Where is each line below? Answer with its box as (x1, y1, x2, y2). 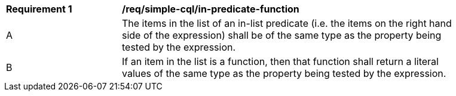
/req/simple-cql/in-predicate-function (122, 3, 299, 15)
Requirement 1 (6, 3, 72, 15)
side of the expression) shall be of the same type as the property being (122, 29, 442, 41)
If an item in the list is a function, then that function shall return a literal (122, 55, 439, 67)
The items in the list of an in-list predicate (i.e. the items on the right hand (122, 17, 452, 29)
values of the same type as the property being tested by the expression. (122, 67, 446, 79)
